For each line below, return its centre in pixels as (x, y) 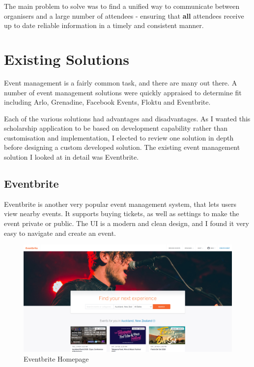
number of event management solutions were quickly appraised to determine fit (123, 92)
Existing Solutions (67, 59)
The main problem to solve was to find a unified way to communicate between (122, 6)
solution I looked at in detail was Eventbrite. (71, 157)
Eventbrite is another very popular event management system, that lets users (120, 204)
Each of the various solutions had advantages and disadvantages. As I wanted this (127, 118)
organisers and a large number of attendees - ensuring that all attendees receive (124, 15)
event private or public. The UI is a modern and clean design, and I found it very (127, 223)
